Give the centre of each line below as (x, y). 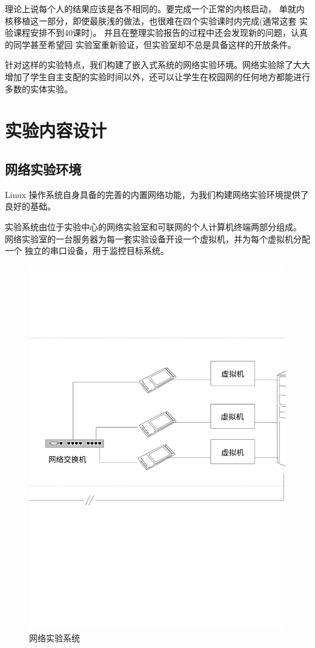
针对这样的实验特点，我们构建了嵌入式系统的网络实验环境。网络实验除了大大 (157, 65)
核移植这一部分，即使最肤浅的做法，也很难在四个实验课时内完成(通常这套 (151, 20)
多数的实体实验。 (39, 88)
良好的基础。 (30, 206)
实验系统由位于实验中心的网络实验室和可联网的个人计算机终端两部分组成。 (153, 226)
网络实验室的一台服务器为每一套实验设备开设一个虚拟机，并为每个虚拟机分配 (157, 238)
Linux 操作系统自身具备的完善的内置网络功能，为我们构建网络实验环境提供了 (157, 194)
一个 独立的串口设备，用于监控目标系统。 (87, 251)
